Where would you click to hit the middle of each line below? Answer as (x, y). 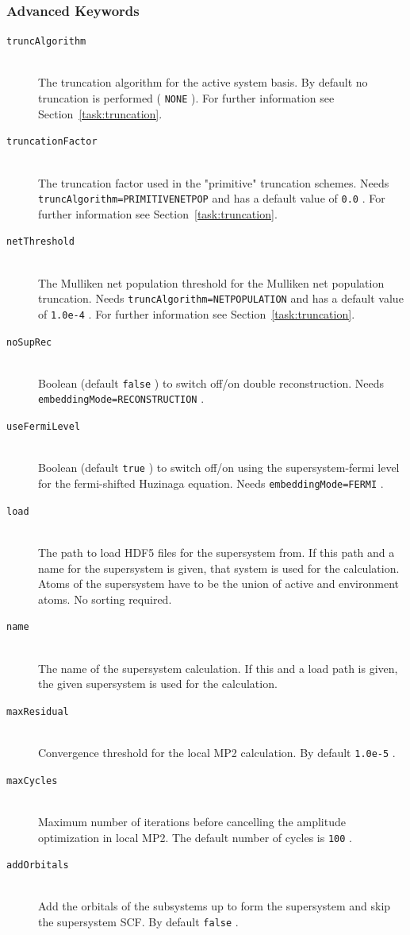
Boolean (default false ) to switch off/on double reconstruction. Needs (211, 382)
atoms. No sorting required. (105, 599)
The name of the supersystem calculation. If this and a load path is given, (218, 668)
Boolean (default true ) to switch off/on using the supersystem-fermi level (219, 467)
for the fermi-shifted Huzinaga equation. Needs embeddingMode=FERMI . (211, 483)
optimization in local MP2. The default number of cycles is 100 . (195, 837)
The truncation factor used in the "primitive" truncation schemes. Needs (214, 182)
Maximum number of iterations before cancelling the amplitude (192, 821)
